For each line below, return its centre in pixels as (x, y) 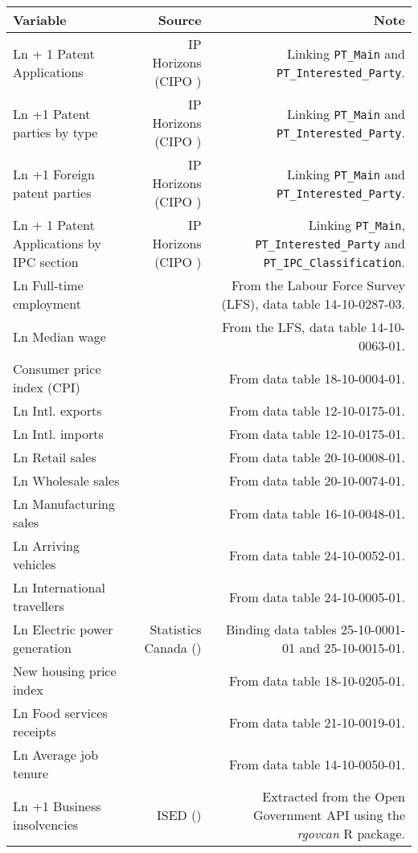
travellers (39, 606)
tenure (31, 773)
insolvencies (46, 824)
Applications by (57, 243)
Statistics (176, 629)
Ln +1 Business (57, 806)
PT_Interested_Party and (330, 243)
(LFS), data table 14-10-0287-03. (313, 303)
